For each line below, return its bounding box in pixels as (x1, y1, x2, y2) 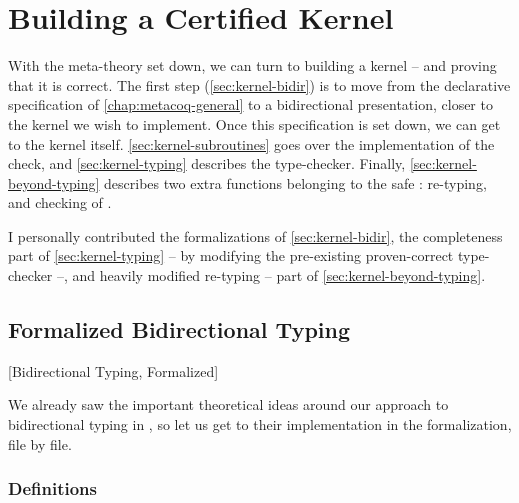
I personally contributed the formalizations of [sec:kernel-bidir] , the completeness (8, 225, 503, 246)
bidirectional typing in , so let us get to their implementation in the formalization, (8, 414, 512, 435)
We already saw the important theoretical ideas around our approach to (8, 394, 449, 415)
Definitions (8, 476, 97, 501)
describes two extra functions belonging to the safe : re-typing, (104, 172, 487, 193)
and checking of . (8, 192, 112, 213)
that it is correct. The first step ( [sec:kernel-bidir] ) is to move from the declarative (8, 74, 511, 95)
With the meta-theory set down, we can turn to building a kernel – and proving (8, 55, 497, 76)
